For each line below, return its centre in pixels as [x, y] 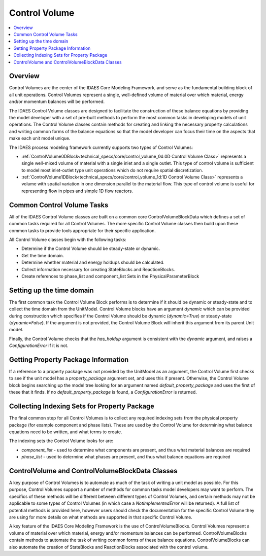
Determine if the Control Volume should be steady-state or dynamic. [91, 248]
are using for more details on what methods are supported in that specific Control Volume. [101, 517]
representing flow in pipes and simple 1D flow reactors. [77, 191]
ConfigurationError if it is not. [39, 346]
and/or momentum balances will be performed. [57, 102]
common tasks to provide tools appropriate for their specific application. [83, 230]
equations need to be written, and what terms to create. [66, 432]
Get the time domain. [43, 255]
